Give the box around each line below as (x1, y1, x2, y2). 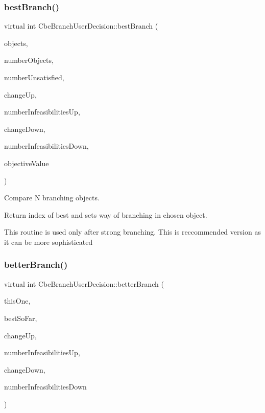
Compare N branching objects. (4, 192, 100, 203)
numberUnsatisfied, (4, 72, 64, 82)
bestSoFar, (4, 312, 37, 323)
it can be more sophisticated (4, 236, 93, 247)
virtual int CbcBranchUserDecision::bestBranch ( (4, 20, 158, 31)
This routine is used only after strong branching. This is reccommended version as (4, 226, 261, 237)
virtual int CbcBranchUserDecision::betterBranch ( (4, 278, 164, 289)
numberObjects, (4, 55, 54, 65)
